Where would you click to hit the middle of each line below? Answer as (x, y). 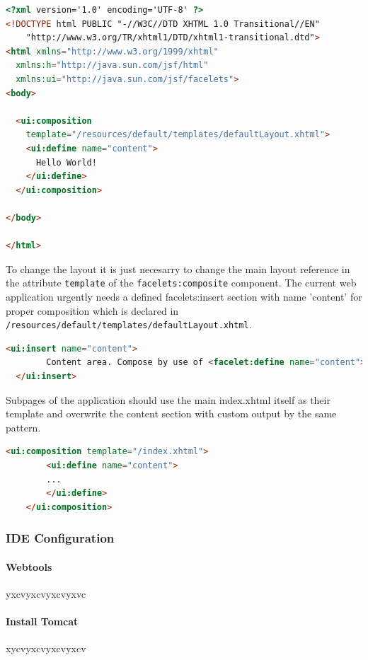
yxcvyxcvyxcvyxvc (46, 593)
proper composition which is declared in (92, 310)
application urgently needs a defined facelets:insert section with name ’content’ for (184, 296)
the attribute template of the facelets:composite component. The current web (181, 283)
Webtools (29, 566)
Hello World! (66, 162)
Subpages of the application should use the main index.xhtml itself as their (168, 399)
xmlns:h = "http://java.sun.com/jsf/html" (112, 65)
